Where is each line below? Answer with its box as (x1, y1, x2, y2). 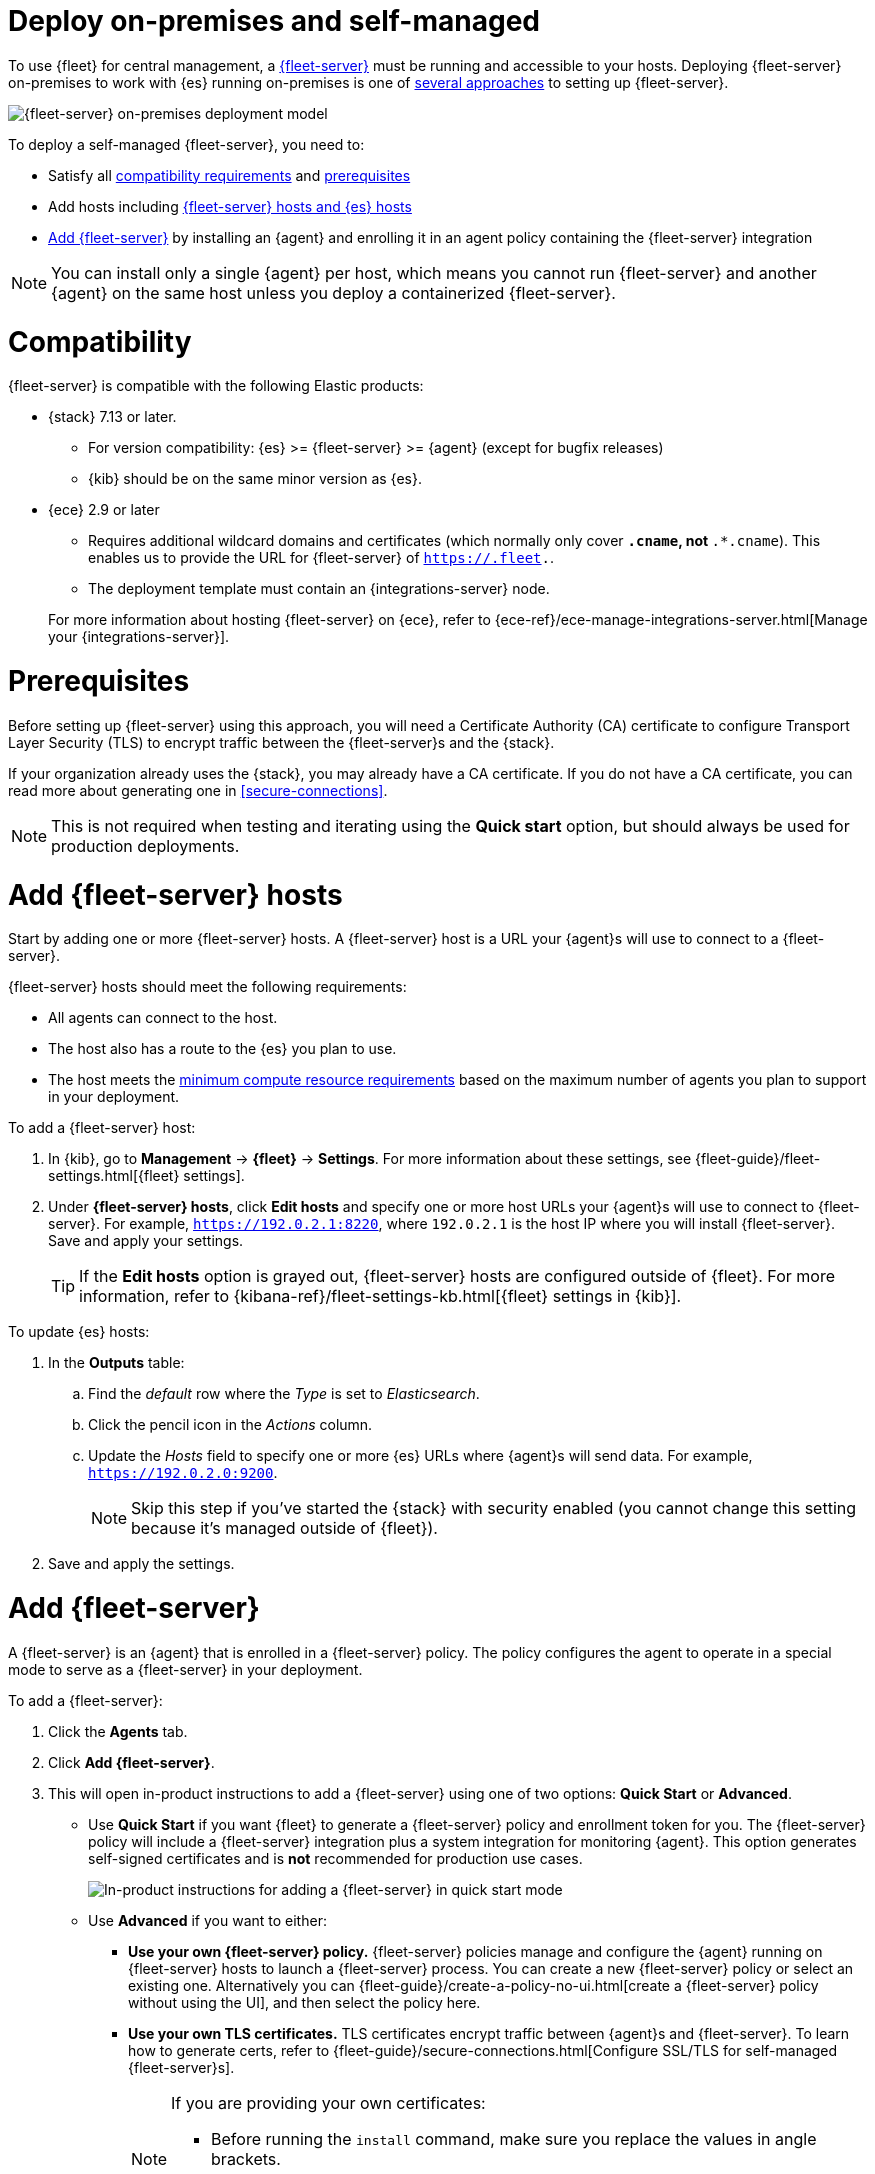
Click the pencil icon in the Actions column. (88, 1416, 373, 1434)
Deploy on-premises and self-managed (8, 4, 540, 38)
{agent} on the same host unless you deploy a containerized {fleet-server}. (51, 282, 616, 303)
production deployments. (51, 835, 240, 856)
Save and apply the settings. (48, 1555, 235, 1573)
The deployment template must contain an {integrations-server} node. (88, 580, 550, 598)
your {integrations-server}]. (48, 628, 230, 646)
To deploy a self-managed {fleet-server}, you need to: (8, 135, 365, 153)
